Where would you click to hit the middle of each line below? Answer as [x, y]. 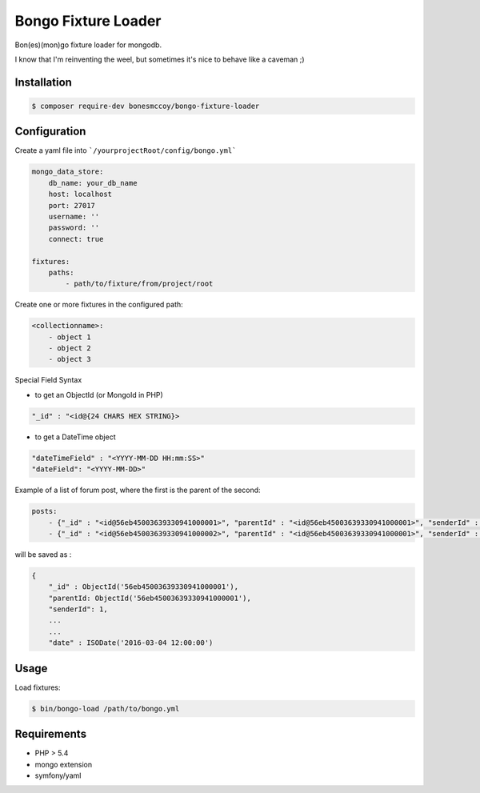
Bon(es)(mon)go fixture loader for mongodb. [88, 45]
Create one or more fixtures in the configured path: [99, 305]
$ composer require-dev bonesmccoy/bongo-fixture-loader [146, 106]
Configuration [50, 132]
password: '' [74, 228]
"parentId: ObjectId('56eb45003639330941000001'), [150, 598]
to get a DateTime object [75, 437]
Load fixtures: [38, 687]
